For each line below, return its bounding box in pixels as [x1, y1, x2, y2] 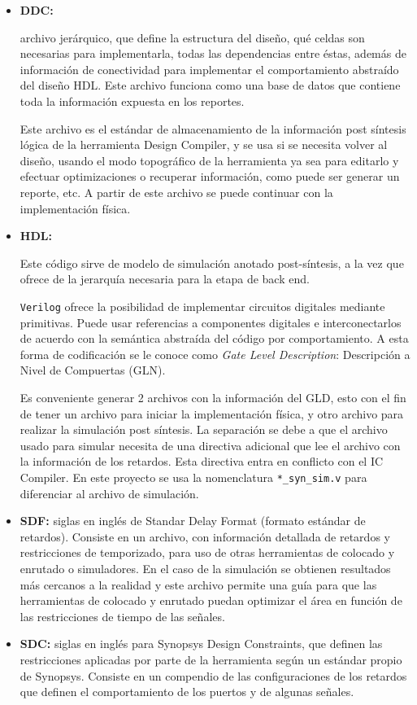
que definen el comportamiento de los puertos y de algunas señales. [20, 683, 354, 700]
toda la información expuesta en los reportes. [20, 92, 245, 109]
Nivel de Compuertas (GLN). [20, 361, 166, 379]
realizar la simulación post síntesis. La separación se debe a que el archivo [20, 421, 388, 438]
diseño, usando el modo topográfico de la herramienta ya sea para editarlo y [20, 151, 399, 169]
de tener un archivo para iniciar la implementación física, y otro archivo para [20, 405, 404, 422]
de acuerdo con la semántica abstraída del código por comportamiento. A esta [20, 330, 409, 347]
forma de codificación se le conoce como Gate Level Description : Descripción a [20, 345, 410, 362]
